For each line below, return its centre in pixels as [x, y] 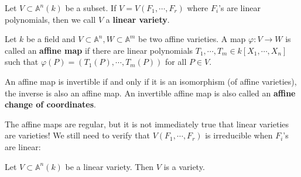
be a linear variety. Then [110, 166]
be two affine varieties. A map [192, 39]
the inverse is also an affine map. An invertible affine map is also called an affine [150, 93]
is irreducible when [239, 135]
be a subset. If [91, 8]
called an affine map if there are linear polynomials [99, 50]
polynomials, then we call [50, 19]
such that [22, 62]
